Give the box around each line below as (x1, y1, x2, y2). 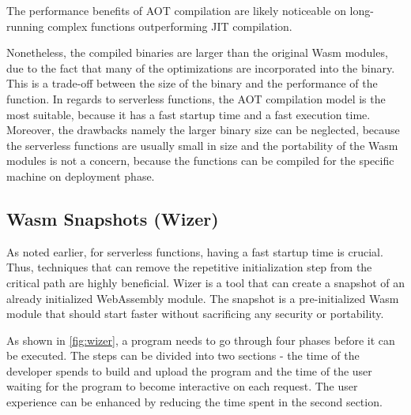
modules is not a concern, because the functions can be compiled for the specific (6, 152, 394, 169)
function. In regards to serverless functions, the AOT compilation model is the (6, 90, 386, 107)
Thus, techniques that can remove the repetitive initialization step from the (6, 259, 372, 275)
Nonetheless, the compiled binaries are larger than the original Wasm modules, (6, 44, 388, 61)
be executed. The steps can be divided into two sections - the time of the (6, 347, 360, 364)
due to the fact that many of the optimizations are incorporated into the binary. (6, 59, 395, 76)
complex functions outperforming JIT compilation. (47, 17, 292, 34)
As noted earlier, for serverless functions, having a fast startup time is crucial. (6, 243, 383, 260)
